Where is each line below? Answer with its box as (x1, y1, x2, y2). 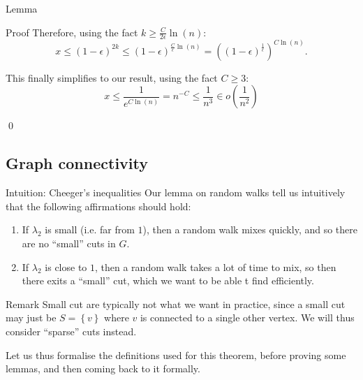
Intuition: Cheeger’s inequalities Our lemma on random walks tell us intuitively (6, 185, 346, 200)
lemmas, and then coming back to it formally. (6, 361, 200, 376)
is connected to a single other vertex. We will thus (140, 310, 355, 325)
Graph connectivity (6, 152, 148, 174)
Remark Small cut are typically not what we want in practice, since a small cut (6, 296, 346, 311)
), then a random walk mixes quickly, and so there (142, 222, 357, 237)
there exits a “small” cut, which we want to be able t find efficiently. (22, 273, 314, 288)
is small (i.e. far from (45, 222, 135, 237)
